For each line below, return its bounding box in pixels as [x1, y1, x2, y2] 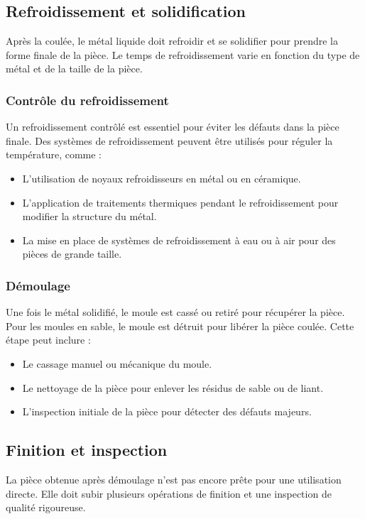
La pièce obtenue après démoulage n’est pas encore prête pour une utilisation [6, 471, 342, 486]
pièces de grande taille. [22, 246, 122, 261]
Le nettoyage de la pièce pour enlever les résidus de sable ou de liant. [22, 380, 324, 395]
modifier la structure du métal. [22, 209, 157, 224]
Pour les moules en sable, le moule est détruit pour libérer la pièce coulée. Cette [6, 318, 354, 333]
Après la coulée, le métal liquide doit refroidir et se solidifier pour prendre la [6, 33, 339, 48]
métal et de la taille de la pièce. [6, 61, 143, 76]
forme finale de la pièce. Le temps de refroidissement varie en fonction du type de [6, 47, 360, 62]
